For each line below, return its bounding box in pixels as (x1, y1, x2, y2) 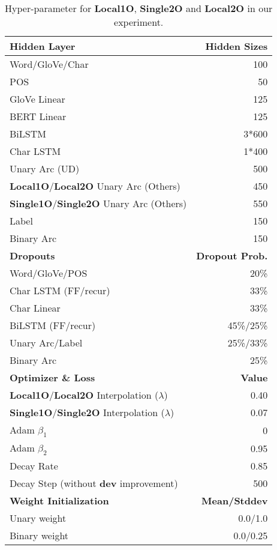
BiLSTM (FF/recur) (10, 318, 96, 332)
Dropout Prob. (196, 249, 268, 262)
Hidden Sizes (205, 39, 268, 53)
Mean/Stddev (201, 494, 268, 508)
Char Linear (10, 301, 61, 315)
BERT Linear (10, 109, 67, 123)
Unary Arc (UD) (10, 162, 80, 175)
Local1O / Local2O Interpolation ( (10, 388, 159, 402)
